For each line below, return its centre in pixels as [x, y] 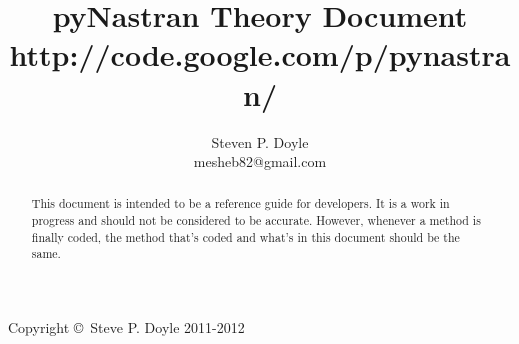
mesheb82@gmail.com [260, 161]
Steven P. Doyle [260, 141]
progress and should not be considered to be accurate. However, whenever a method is [256, 220]
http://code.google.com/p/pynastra [260, 54]
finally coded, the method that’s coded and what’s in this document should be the [245, 236]
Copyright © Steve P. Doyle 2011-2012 [126, 327]
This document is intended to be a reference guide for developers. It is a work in [240, 203]
